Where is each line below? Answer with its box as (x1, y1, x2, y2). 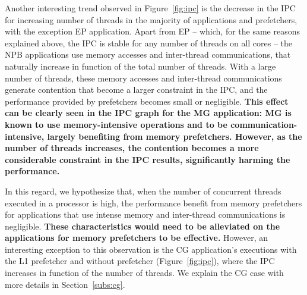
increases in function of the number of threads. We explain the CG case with (5, 266, 284, 279)
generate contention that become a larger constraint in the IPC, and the (5, 83, 268, 96)
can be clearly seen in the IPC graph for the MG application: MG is (5, 106, 292, 119)
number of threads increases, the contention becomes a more (5, 142, 259, 154)
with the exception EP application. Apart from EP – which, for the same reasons (5, 25, 300, 37)
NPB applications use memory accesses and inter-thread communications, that (5, 48, 291, 61)
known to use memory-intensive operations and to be (5, 118, 227, 130)
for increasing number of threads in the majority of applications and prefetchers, (5, 13, 297, 26)
